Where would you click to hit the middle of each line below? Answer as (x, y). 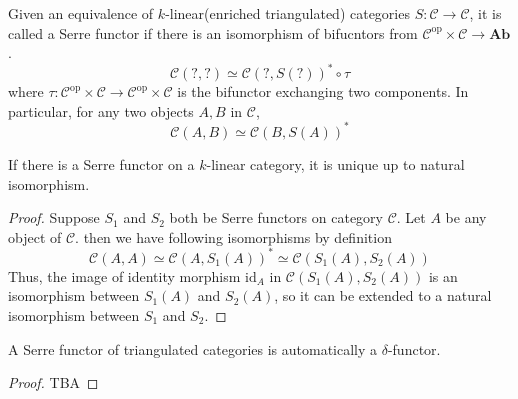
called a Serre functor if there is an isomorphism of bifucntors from (213, 32)
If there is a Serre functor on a (101, 163)
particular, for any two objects (101, 110)
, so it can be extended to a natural (383, 295)
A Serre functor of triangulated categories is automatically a (193, 348)
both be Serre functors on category (276, 217)
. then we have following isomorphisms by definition (233, 236)
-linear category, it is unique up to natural (335, 163)
